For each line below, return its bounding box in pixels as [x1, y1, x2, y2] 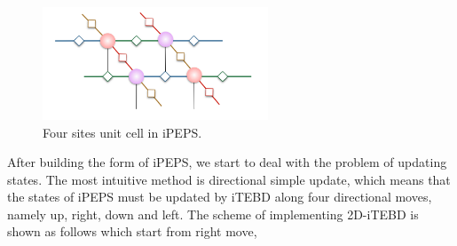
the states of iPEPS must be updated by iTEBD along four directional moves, [7, 187, 432, 206]
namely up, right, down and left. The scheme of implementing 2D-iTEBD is [7, 204, 419, 223]
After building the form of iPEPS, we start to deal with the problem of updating [7, 153, 447, 171]
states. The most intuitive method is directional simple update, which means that [7, 170, 451, 188]
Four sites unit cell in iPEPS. [43, 123, 202, 141]
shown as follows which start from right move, [7, 222, 257, 241]
